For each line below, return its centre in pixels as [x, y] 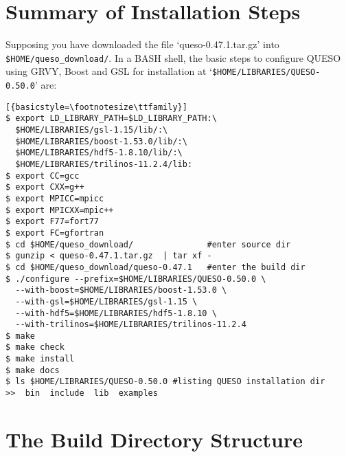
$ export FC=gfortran [55, 233]
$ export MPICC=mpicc [55, 198]
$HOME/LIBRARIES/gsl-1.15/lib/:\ [92, 130]
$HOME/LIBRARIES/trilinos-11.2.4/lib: [104, 164]
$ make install [40, 359]
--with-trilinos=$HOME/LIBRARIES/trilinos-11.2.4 [131, 325]
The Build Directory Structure [154, 439]
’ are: [46, 85]
